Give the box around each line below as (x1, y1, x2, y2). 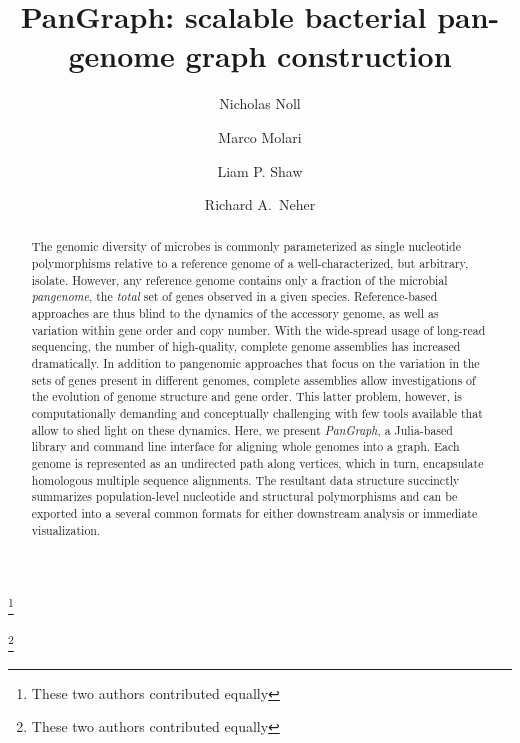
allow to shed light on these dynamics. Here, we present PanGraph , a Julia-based (31, 421, 453, 438)
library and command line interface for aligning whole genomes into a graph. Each (31, 438, 460, 455)
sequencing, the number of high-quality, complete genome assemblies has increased (31, 338, 461, 355)
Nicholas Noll (219, 93, 301, 114)
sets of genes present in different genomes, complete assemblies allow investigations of (31, 371, 476, 388)
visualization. (31, 521, 101, 538)
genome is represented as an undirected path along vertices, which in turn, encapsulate (31, 455, 484, 472)
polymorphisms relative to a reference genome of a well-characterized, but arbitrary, (31, 255, 469, 272)
